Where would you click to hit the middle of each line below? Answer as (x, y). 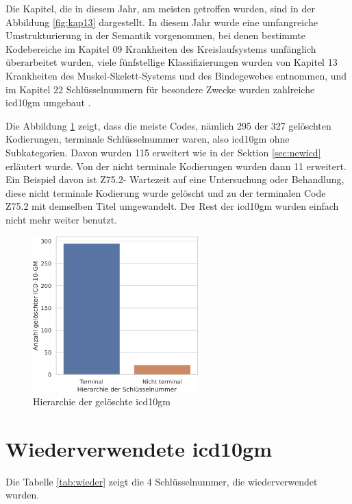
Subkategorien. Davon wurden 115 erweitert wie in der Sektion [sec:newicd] (163, 152)
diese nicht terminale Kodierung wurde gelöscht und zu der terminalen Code (166, 192)
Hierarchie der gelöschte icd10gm (102, 401)
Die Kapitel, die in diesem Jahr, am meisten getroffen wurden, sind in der (160, 8)
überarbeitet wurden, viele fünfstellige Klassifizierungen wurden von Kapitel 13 (172, 62)
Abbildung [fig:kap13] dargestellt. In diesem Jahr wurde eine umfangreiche (162, 22)
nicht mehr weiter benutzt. (62, 219)
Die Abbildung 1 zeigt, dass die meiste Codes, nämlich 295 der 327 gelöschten (168, 125)
